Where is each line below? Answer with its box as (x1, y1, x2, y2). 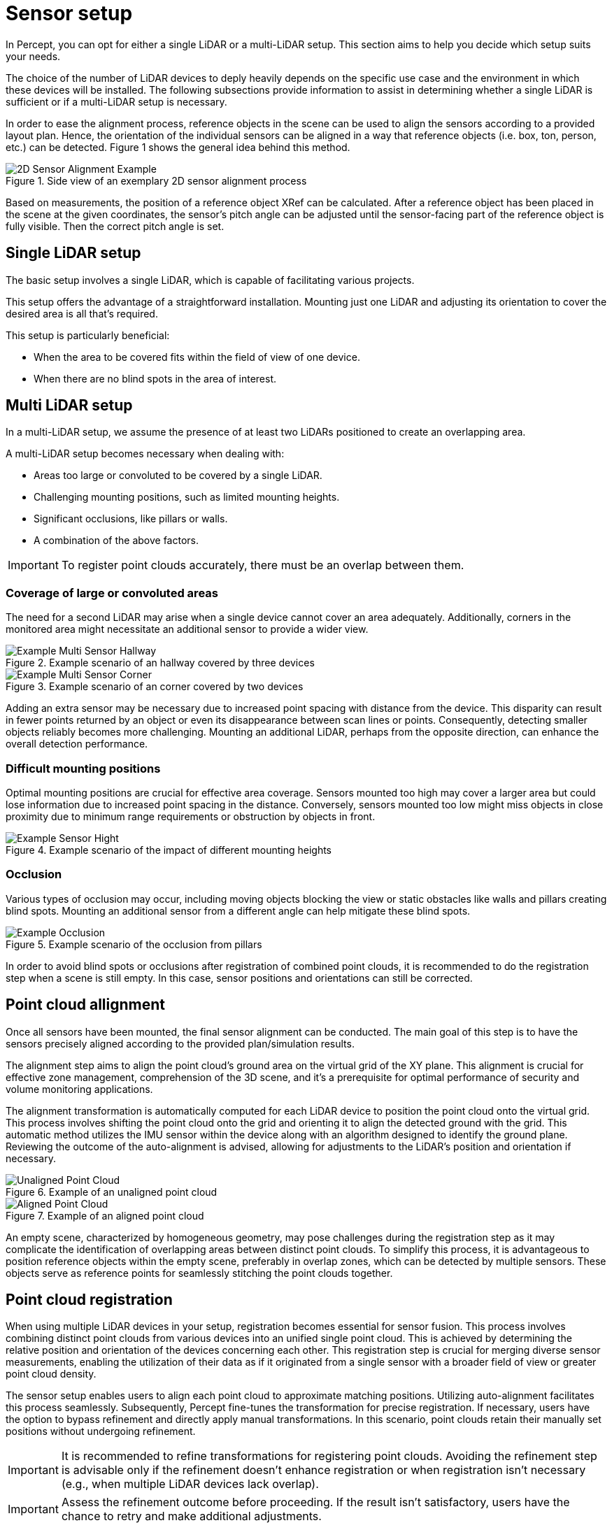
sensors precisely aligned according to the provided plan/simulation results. (6, 1037, 355, 1050)
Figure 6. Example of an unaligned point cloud (6, 1185, 218, 1198)
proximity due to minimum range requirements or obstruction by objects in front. (6, 810, 376, 822)
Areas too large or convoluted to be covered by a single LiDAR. (34, 469, 322, 482)
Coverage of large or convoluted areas (6, 585, 218, 600)
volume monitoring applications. (6, 1082, 153, 1095)
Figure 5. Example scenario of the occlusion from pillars (6, 938, 262, 950)
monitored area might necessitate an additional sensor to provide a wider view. (6, 623, 369, 636)
